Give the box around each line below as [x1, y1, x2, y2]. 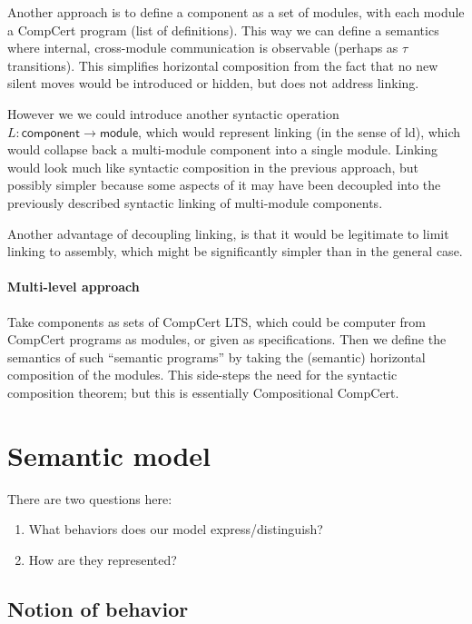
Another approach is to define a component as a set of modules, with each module [7, 3, 465, 21]
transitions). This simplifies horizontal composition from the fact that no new [7, 55, 438, 74]
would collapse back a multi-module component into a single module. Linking [7, 140, 438, 159]
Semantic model [7, 436, 211, 473]
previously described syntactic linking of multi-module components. [7, 193, 383, 212]
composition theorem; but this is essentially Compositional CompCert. [7, 382, 399, 401]
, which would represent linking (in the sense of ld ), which [138, 122, 461, 141]
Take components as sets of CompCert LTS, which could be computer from [7, 312, 427, 331]
